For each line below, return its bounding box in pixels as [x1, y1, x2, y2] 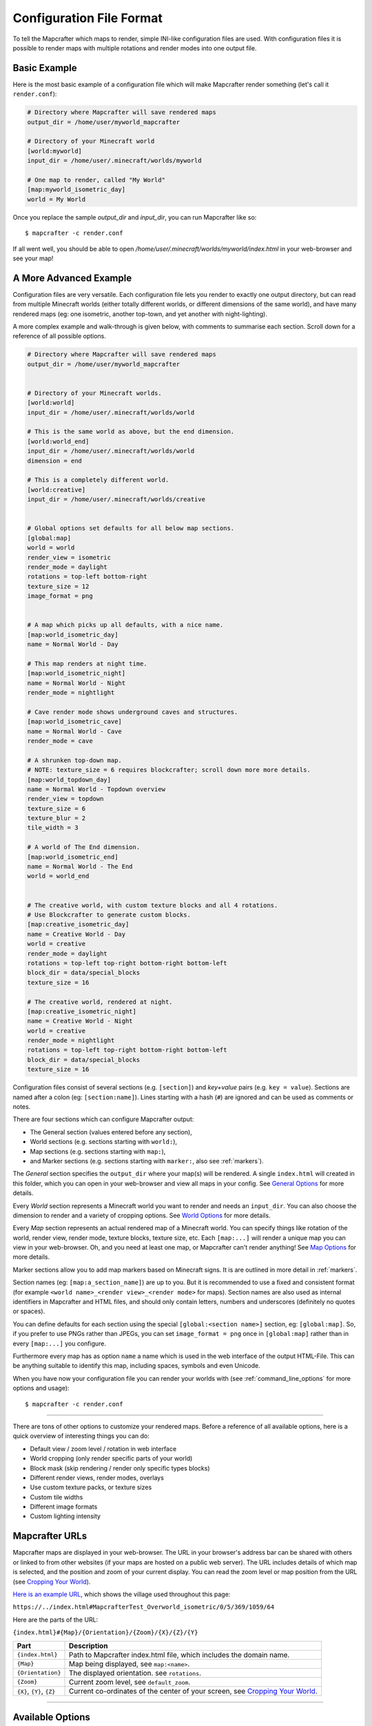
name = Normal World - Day [27, 641, 118, 648]
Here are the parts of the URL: [12, 1616, 99, 1624]
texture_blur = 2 [27, 815, 86, 822]
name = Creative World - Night [27, 1017, 134, 1025]
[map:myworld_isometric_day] [27, 186, 126, 193]
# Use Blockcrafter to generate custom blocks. [27, 911, 191, 918]
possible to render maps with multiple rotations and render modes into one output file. [12, 43, 257, 52]
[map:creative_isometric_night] [27, 1007, 137, 1015]
